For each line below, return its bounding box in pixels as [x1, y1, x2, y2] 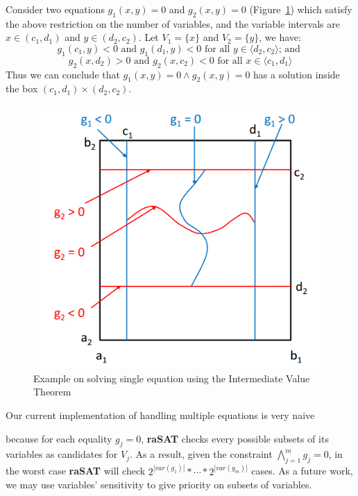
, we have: [259, 30, 301, 44]
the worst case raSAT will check [6, 463, 146, 478]
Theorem [33, 384, 71, 399]
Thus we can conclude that [6, 67, 120, 81]
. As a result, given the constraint [129, 447, 273, 461]
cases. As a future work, [251, 463, 353, 478]
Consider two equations [6, 2, 105, 16]
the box [6, 81, 38, 96]
